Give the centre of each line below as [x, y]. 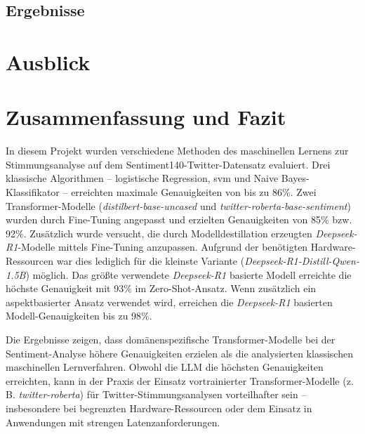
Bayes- [295, 178]
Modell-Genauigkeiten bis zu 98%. [79, 316]
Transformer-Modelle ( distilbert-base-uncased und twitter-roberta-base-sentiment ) [178, 205]
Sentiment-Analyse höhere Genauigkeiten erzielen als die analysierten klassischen [179, 353]
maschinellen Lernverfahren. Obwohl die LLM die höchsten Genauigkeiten [165, 367]
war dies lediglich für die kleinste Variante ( [151, 261]
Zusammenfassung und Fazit [146, 117]
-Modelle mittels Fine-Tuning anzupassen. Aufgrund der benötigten [163, 247]
